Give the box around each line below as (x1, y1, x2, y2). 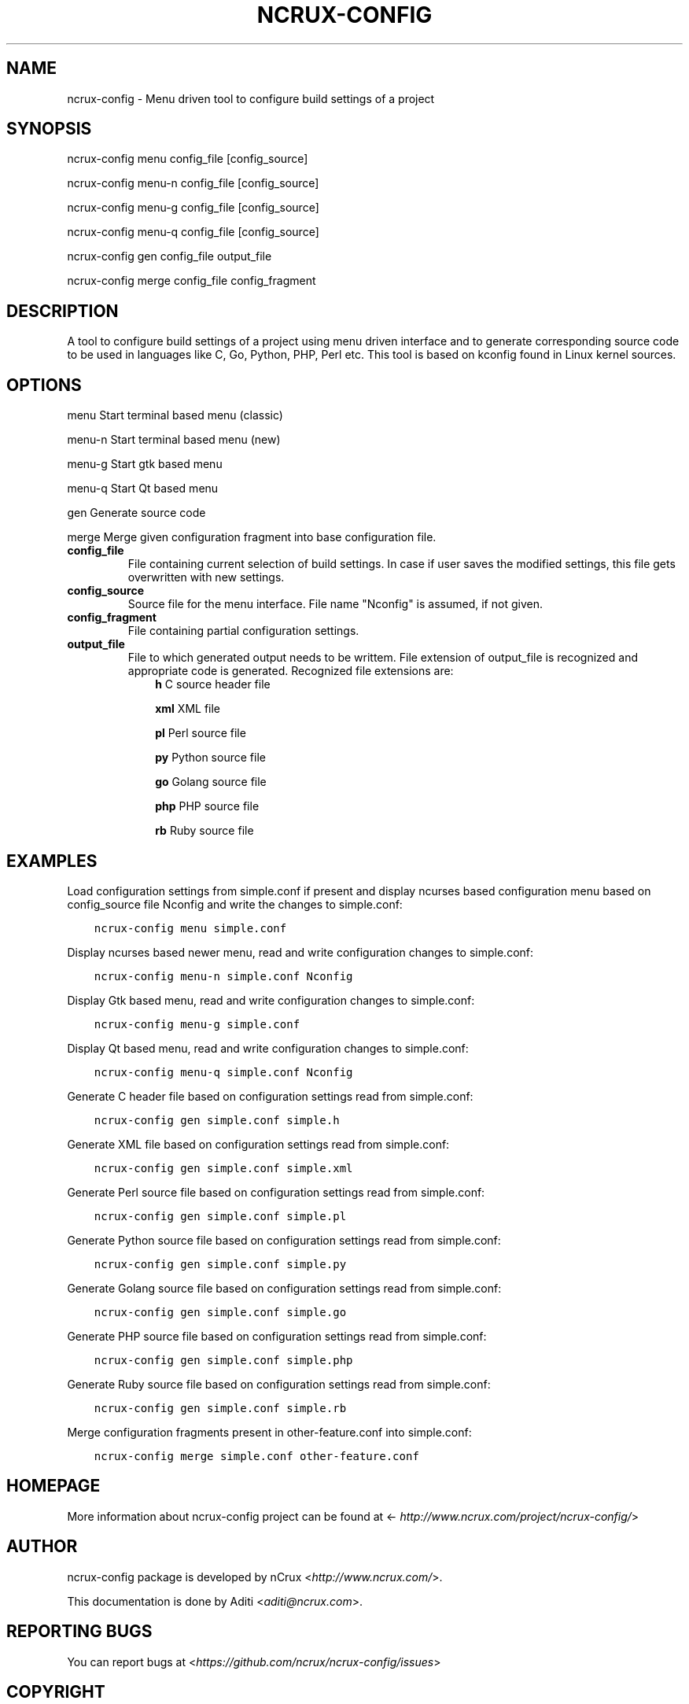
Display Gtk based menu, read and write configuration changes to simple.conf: (67, 993, 475, 1007)
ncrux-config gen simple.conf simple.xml (94, 1161, 353, 1175)
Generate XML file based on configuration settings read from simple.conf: (67, 1137, 450, 1151)
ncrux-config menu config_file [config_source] (67, 152, 308, 166)
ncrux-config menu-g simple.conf (94, 1017, 300, 1031)
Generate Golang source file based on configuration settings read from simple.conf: (67, 1281, 502, 1295)
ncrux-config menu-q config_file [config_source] (67, 225, 319, 239)
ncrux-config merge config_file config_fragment (67, 274, 316, 288)
